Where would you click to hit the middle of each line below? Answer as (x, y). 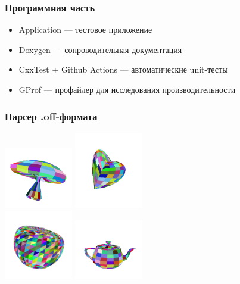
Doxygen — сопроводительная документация (100, 49)
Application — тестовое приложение (85, 29)
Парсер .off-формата (51, 116)
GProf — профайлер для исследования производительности (127, 89)
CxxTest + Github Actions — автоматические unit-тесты (123, 69)
